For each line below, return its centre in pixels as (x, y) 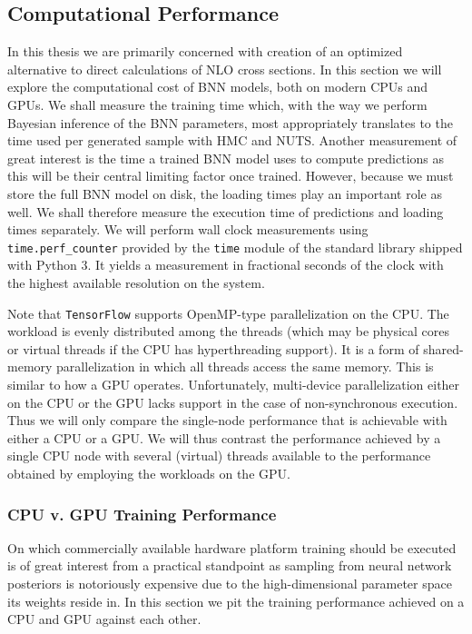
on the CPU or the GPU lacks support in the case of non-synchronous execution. (233, 402)
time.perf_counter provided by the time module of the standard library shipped (235, 247)
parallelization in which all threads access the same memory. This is (245, 367)
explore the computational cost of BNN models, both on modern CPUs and (218, 87)
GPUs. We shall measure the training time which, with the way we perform (217, 104)
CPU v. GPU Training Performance (142, 514)
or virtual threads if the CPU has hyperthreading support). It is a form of (213, 348)
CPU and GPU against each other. (104, 619)
